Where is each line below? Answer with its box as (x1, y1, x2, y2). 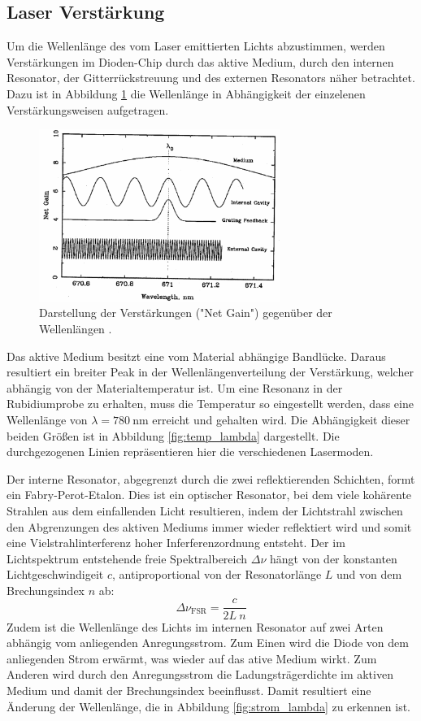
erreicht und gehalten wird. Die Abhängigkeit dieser (152, 410, 410, 428)
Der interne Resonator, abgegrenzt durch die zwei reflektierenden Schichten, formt (7, 470, 415, 487)
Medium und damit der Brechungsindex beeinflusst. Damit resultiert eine (7, 681, 371, 698)
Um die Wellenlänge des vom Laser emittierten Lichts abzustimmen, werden (7, 37, 385, 54)
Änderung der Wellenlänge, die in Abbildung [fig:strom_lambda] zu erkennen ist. (7, 697, 411, 714)
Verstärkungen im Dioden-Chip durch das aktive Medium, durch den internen (7, 53, 394, 70)
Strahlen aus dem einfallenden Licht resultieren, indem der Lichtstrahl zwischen (7, 502, 403, 519)
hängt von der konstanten (269, 549, 397, 567)
